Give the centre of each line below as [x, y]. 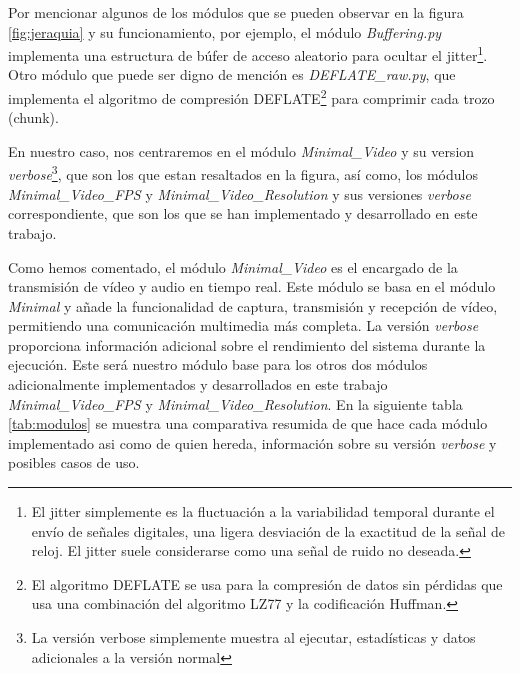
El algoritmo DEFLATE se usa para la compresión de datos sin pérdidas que [267, 583]
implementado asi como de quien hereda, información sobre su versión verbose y [252, 442]
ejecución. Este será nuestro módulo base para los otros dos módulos [218, 364]
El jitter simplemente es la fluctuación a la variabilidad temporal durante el [263, 511]
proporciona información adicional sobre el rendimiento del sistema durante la [247, 344]
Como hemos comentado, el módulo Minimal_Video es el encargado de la [233, 266]
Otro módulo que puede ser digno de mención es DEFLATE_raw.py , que [232, 74]
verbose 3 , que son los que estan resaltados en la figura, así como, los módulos [243, 173]
